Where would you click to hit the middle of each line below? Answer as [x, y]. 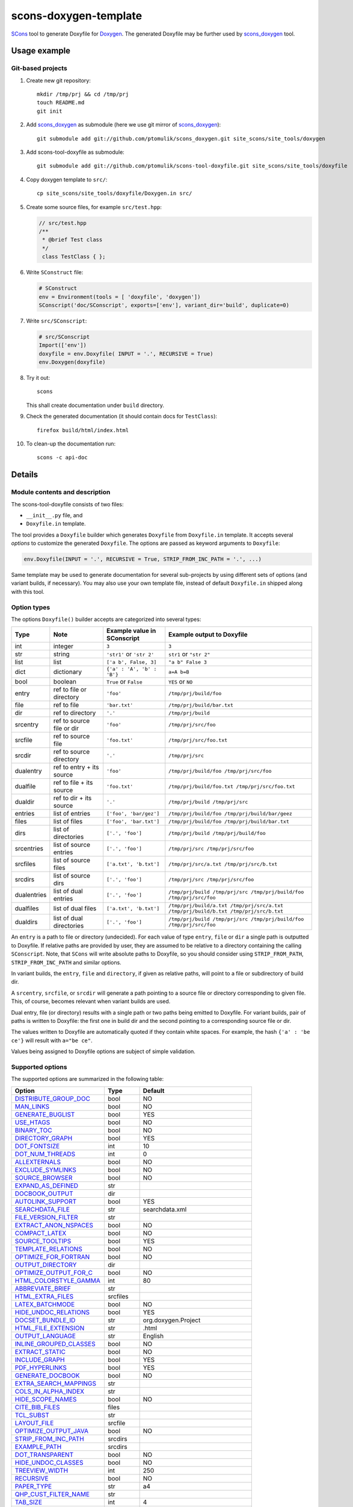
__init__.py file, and [54, 515]
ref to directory [75, 713]
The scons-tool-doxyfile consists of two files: [67, 504]
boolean [65, 682]
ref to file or [70, 690]
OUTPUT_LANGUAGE [45, 1336]
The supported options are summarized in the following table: [87, 1079]
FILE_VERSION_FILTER [46, 1217]
